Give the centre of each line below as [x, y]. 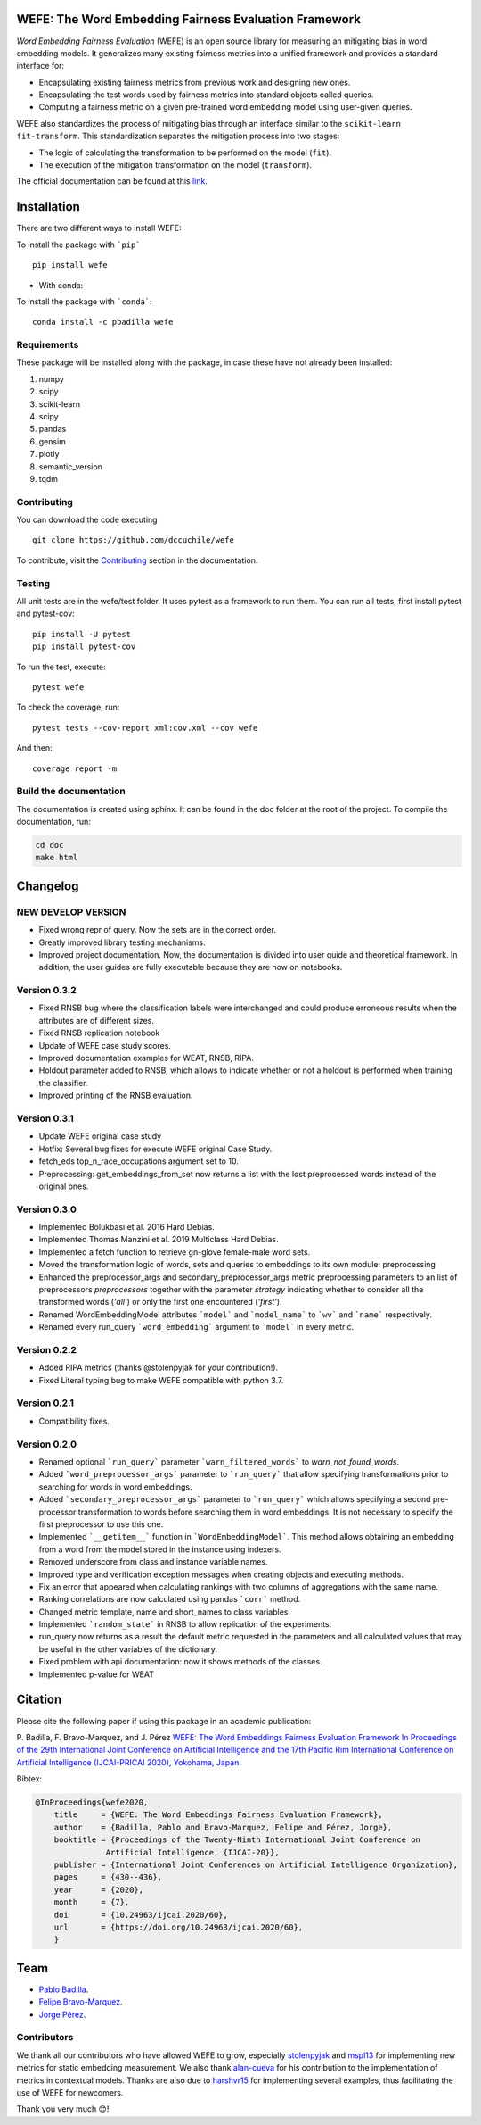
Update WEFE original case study [100, 1136]
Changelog [48, 886]
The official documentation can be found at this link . [112, 181]
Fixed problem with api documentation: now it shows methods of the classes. [180, 1662]
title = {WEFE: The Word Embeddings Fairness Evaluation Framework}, [218, 1815]
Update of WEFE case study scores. [105, 1045]
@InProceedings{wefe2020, [92, 1802]
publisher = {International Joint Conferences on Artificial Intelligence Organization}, [256, 1865]
